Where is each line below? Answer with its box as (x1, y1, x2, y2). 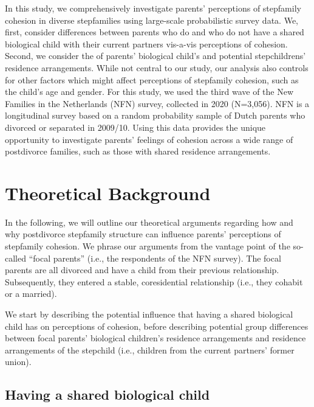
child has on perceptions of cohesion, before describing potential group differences (5, 319, 309, 332)
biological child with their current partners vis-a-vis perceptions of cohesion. (5, 37, 288, 50)
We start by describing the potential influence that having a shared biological (5, 308, 293, 320)
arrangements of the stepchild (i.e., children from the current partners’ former (5, 343, 295, 356)
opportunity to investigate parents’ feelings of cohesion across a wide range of (5, 133, 293, 145)
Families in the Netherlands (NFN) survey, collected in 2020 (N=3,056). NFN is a (5, 97, 310, 110)
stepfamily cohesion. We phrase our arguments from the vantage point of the (5, 240, 290, 252)
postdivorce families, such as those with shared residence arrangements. (5, 145, 271, 158)
